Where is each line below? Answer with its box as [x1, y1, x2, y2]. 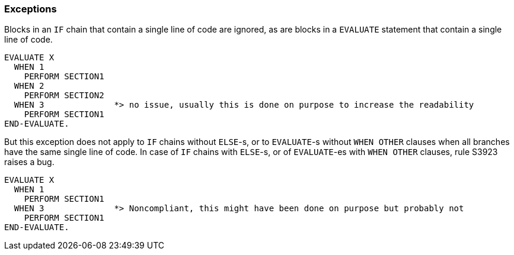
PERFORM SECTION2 [24, 91, 104, 101]
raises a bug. [4, 157, 55, 167]
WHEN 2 [14, 81, 44, 91]
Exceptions [4, 3, 57, 15]
